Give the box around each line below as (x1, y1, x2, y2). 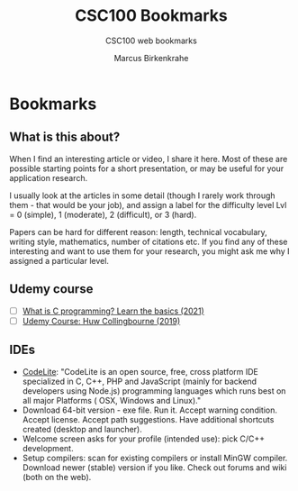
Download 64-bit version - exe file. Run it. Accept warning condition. (22, 405, 277, 415)
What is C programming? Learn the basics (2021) (22, 305, 204, 316)
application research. (9, 172, 88, 183)
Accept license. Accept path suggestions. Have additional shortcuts (22, 414, 275, 424)
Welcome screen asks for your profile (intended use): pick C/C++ (22, 433, 266, 444)
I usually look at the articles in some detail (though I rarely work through (9, 190, 276, 201)
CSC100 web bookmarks (104, 35, 198, 46)
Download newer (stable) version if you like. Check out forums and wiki (22, 461, 287, 473)
